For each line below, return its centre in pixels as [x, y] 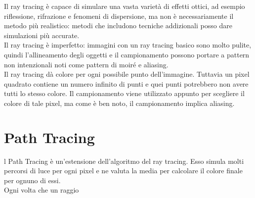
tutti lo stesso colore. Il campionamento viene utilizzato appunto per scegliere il [124, 93]
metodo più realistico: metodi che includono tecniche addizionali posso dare [118, 25]
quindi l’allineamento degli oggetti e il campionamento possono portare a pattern [127, 54]
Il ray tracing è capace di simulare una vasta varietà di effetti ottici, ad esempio [125, 6]
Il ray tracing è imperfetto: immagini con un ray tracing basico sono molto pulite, [128, 45]
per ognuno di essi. [32, 180]
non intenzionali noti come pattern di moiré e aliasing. [86, 64]
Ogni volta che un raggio [42, 190]
